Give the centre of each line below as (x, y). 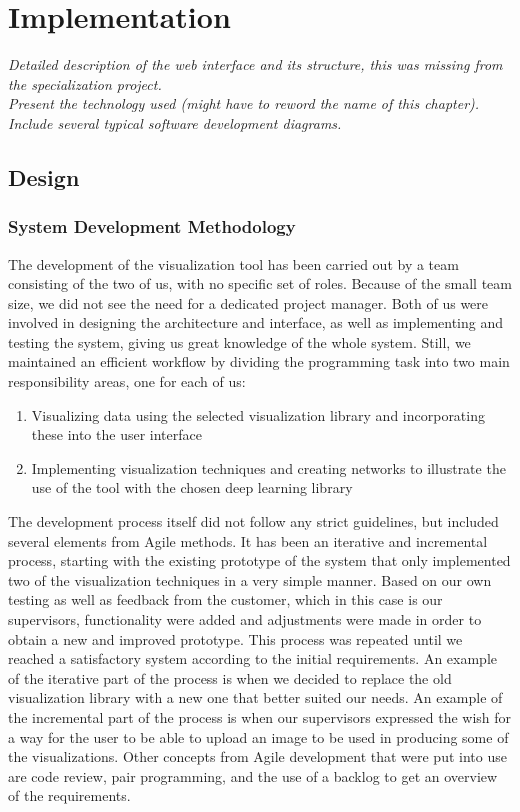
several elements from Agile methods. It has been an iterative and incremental (248, 540)
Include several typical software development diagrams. (175, 122)
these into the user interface (116, 434)
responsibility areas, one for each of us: (127, 381)
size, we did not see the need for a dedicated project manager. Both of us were (248, 302)
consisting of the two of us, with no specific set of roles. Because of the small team (260, 283)
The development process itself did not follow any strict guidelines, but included (253, 521)
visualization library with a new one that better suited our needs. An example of (255, 697)
